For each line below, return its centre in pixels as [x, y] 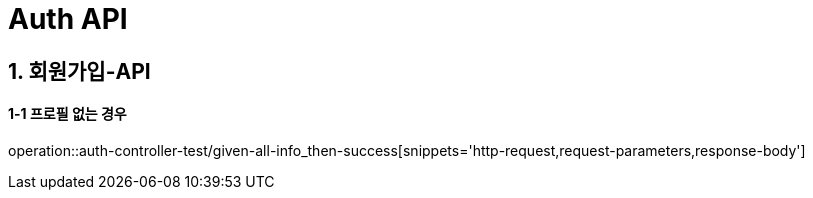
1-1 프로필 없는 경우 [67, 114]
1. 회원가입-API [79, 71]
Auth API [68, 19]
